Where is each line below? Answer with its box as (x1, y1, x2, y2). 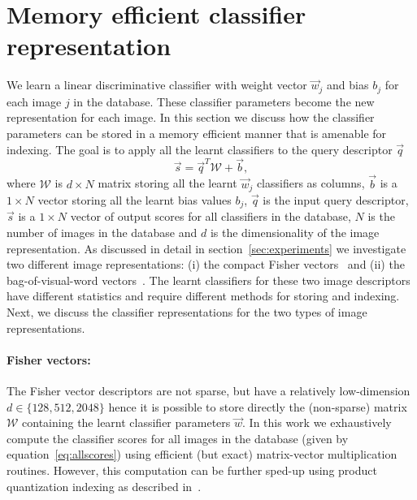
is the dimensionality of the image (210, 224, 380, 241)
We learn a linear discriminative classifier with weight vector (7, 76, 307, 93)
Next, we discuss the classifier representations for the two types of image (7, 304, 367, 321)
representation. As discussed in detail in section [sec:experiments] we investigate (7, 239, 406, 256)
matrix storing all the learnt (98, 175, 237, 192)
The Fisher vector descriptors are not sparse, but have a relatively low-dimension (7, 382, 410, 399)
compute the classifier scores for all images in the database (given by (7, 429, 349, 446)
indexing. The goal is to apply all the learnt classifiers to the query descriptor (7, 140, 393, 157)
